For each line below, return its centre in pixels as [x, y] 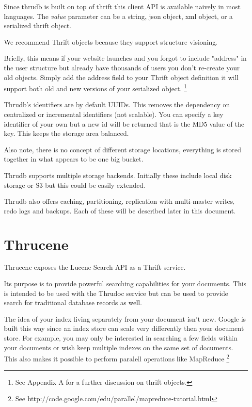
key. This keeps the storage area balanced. [66, 133]
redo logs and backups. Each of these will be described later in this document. [120, 210]
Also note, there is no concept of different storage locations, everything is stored [123, 149]
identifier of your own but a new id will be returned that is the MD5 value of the [124, 123]
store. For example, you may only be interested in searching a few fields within [121, 338]
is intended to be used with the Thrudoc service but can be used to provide [116, 293]
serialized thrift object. [38, 25]
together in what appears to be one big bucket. [74, 159]
